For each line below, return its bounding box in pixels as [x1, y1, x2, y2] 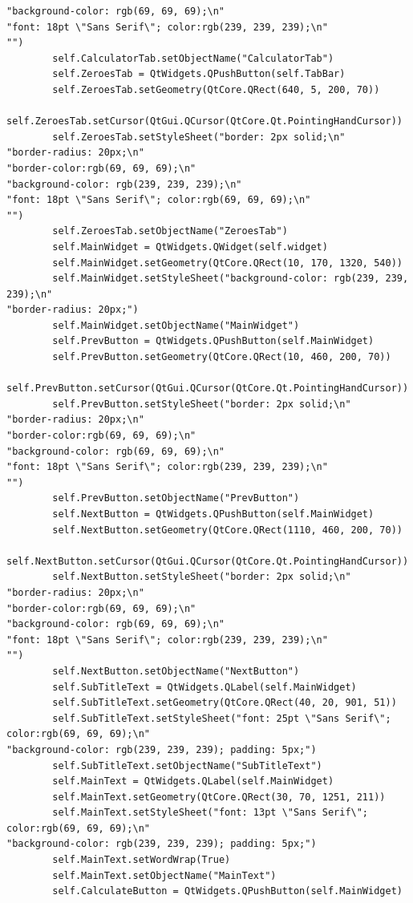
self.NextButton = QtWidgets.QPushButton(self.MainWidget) [52, 508, 375, 520]
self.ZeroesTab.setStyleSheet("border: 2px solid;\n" [52, 131, 346, 143]
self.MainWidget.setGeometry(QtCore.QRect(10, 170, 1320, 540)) [52, 257, 403, 269]
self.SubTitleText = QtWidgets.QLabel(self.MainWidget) [52, 681, 357, 693]
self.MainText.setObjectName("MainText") [52, 869, 277, 881]
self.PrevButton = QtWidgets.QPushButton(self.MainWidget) [52, 335, 375, 347]
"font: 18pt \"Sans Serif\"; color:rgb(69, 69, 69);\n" [6, 194, 311, 206]
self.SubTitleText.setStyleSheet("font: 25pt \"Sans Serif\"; [52, 712, 391, 724]
